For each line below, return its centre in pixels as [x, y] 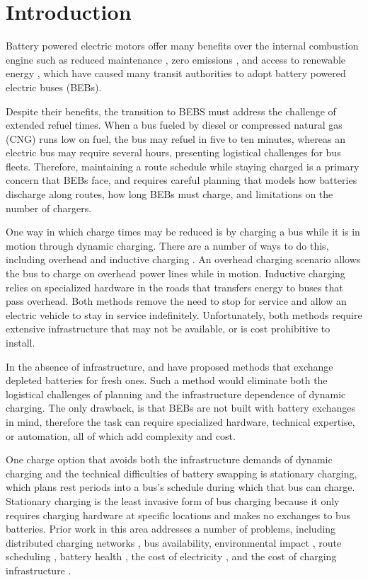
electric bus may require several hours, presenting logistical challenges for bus [173, 152]
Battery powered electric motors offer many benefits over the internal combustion [182, 46]
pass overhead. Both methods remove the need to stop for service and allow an [176, 301]
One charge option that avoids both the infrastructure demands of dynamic [169, 459]
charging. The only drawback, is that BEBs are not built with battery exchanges [181, 408]
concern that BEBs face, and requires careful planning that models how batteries [182, 180]
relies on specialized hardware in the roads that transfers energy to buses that [174, 287]
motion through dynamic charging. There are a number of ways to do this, [167, 245]
